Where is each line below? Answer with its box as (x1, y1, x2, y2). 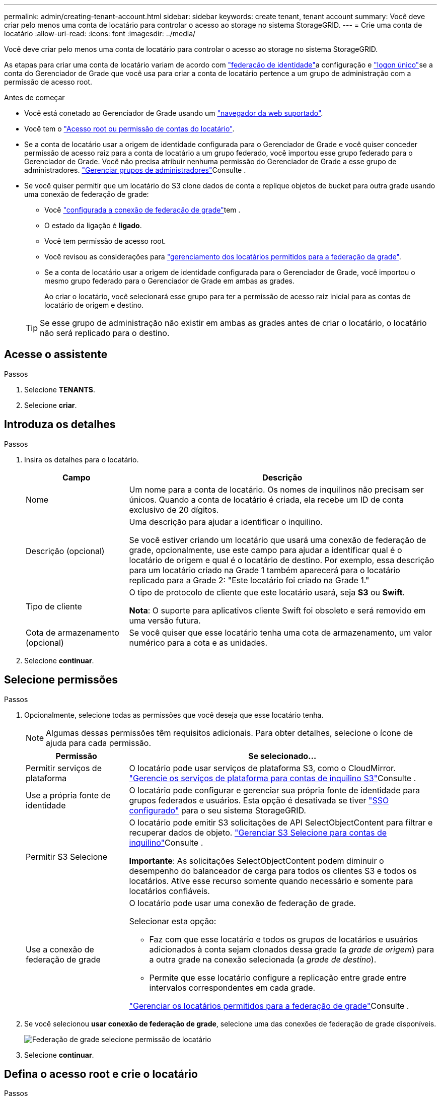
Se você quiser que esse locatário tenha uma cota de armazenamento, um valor (129, 627, 432, 638)
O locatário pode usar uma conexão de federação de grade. (129, 898, 356, 908)
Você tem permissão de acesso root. (44, 237, 166, 245)
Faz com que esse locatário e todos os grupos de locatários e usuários (149, 934, 418, 944)
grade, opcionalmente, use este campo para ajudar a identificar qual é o (129, 544, 402, 555)
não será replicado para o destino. (40, 328, 170, 338)
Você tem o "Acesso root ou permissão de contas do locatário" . (24, 124, 235, 133)
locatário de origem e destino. (44, 301, 144, 309)
